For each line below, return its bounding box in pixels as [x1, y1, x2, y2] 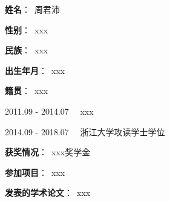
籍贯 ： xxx [5, 84, 48, 97]
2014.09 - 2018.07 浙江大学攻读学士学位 [5, 125, 165, 138]
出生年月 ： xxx [5, 64, 65, 76]
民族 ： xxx [5, 44, 48, 56]
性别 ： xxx [5, 23, 48, 36]
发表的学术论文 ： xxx [5, 186, 91, 199]
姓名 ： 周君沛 [5, 3, 60, 15]
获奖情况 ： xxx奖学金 [5, 146, 91, 158]
